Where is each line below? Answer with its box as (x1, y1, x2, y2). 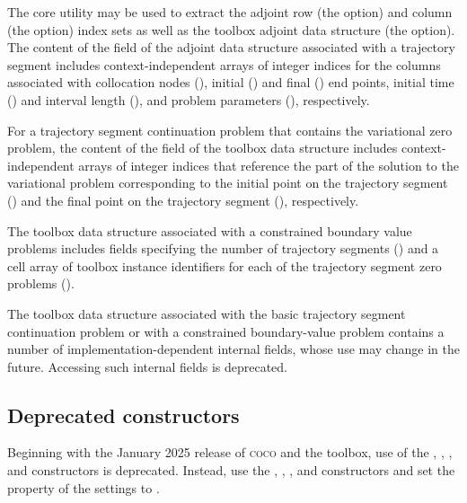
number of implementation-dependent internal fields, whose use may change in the (7, 340, 460, 358)
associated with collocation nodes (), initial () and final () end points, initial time (7, 73, 454, 92)
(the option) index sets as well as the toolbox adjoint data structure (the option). (7, 20, 455, 39)
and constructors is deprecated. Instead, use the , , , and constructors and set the (7, 461, 455, 480)
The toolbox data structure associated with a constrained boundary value (7, 221, 412, 240)
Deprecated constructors (7, 401, 240, 428)
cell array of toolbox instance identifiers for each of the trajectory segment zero (7, 256, 442, 275)
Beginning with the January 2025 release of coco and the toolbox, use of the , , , (7, 443, 453, 462)
